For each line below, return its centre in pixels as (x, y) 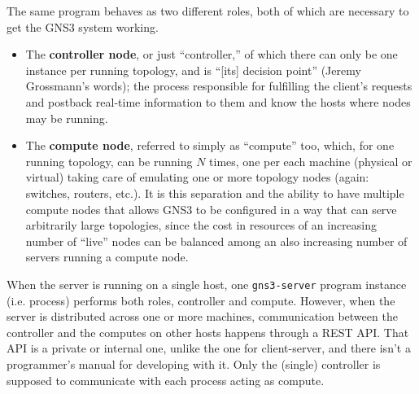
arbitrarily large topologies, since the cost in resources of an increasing (201, 225)
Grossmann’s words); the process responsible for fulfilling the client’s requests (219, 86)
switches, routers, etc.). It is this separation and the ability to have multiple (215, 193)
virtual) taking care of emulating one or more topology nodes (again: (197, 177)
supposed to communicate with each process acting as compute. (166, 380)
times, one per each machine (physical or (311, 161)
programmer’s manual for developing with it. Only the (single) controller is (194, 363)
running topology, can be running (109, 161)
